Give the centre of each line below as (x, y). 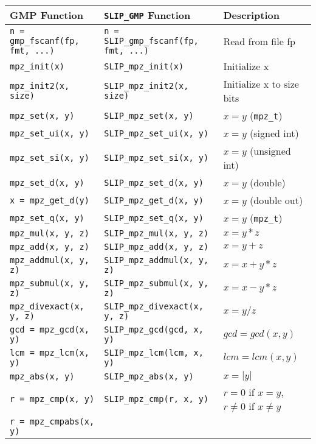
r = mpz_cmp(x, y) (52, 399)
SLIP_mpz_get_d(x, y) (154, 200)
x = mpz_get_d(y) (50, 200)
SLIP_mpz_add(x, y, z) (156, 247)
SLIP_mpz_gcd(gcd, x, (154, 329)
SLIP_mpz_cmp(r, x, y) (156, 399)
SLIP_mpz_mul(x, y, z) (156, 233)
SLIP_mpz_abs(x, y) (149, 376)
